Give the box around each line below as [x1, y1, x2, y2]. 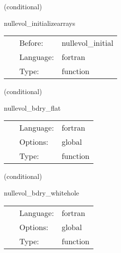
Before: [19, 37, 44, 49]
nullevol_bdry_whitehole [4, 187, 79, 197]
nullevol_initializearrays [4, 18, 76, 28]
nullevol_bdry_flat [4, 102, 61, 113]
